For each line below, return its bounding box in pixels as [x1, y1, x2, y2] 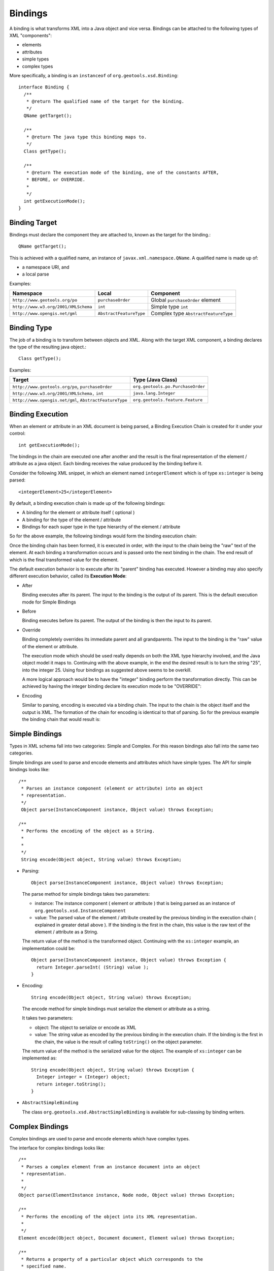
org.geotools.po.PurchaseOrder [132, 384, 205, 389]
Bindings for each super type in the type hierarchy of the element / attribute [22, 524, 181, 530]
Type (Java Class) [132, 376, 178, 383]
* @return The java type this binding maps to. [26, 134, 147, 140]
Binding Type [9, 323, 52, 332]
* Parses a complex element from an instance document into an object [21, 1164, 200, 1169]
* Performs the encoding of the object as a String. [21, 828, 155, 834]
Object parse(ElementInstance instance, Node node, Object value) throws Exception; [18, 1192, 235, 1198]
